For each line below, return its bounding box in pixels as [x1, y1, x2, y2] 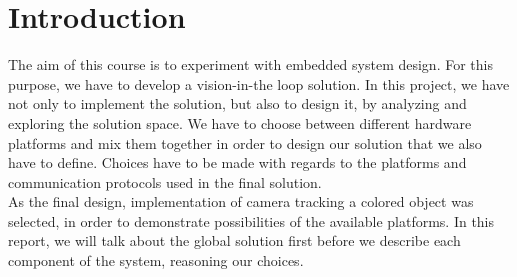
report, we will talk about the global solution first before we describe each [8, 230, 461, 251]
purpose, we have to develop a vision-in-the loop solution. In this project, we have [8, 73, 510, 94]
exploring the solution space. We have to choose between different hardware [8, 112, 472, 133]
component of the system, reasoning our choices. [8, 250, 304, 271]
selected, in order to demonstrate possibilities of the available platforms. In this [8, 210, 495, 231]
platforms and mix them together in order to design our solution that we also [8, 132, 482, 153]
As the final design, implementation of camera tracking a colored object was [8, 191, 474, 212]
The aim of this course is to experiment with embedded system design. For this [8, 54, 493, 75]
